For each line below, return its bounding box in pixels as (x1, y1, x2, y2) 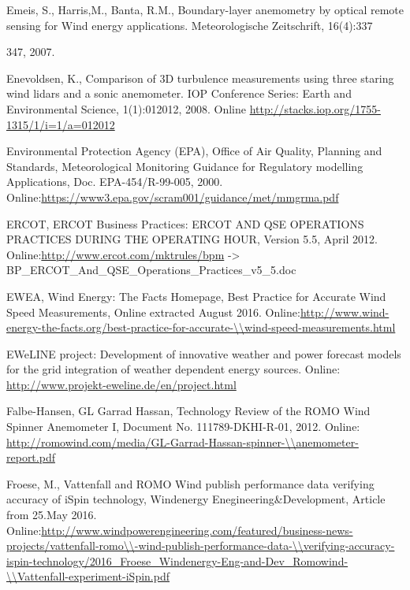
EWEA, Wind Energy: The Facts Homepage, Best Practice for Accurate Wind (6, 288, 386, 304)
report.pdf (6, 449, 55, 466)
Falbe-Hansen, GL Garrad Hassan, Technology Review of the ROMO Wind (6, 403, 371, 419)
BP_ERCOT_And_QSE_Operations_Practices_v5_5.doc (6, 262, 296, 278)
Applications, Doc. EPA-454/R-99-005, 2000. (6, 173, 223, 190)
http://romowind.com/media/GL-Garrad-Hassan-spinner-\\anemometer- (6, 433, 359, 450)
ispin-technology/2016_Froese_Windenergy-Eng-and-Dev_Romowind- (6, 552, 348, 569)
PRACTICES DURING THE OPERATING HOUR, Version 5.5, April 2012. (6, 231, 378, 247)
